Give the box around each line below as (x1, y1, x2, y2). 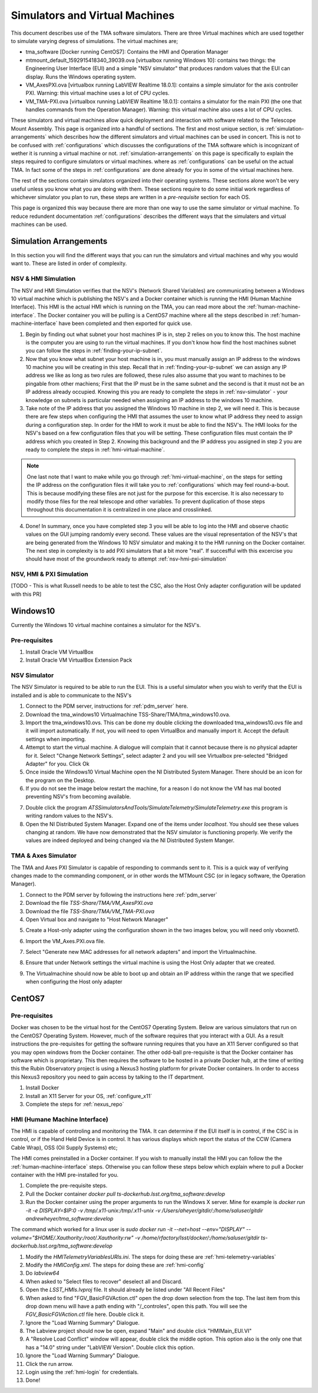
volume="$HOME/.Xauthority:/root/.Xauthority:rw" (11, 1234, 134, 1241)
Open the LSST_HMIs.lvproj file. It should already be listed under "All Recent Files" (25, 1286, 226, 1293)
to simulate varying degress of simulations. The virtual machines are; (11, 37, 178, 44)
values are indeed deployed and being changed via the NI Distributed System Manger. (25, 837, 235, 844)
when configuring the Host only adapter (25, 978, 123, 986)
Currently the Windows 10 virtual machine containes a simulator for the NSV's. (11, 621, 201, 628)
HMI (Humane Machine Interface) (11, 1115, 108, 1123)
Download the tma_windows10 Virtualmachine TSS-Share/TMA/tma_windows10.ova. (25, 711, 231, 718)
